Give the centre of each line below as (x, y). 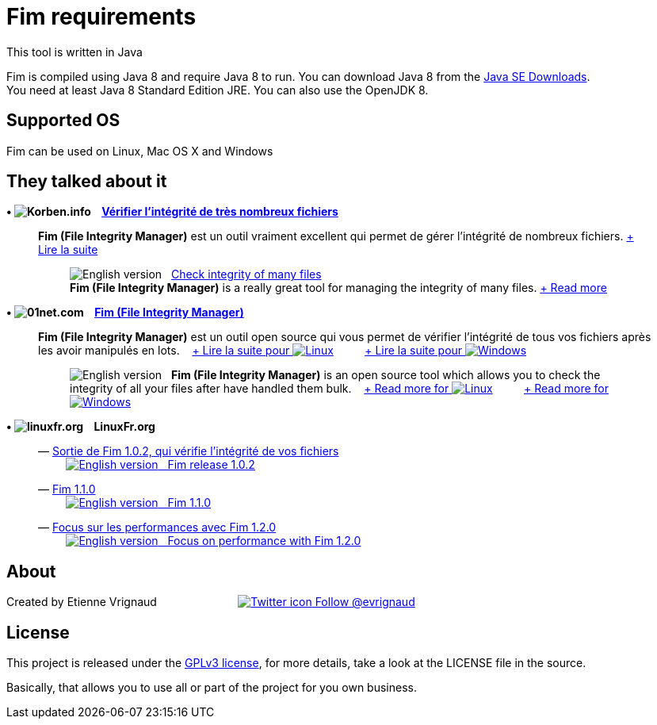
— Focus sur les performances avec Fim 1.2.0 (157, 527)
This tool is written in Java (74, 52)
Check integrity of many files (246, 274)
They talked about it (87, 182)
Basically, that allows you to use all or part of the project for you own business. (212, 688)
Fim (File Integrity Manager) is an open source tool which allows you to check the (386, 375)
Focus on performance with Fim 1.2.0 (264, 541)
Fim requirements (101, 17)
